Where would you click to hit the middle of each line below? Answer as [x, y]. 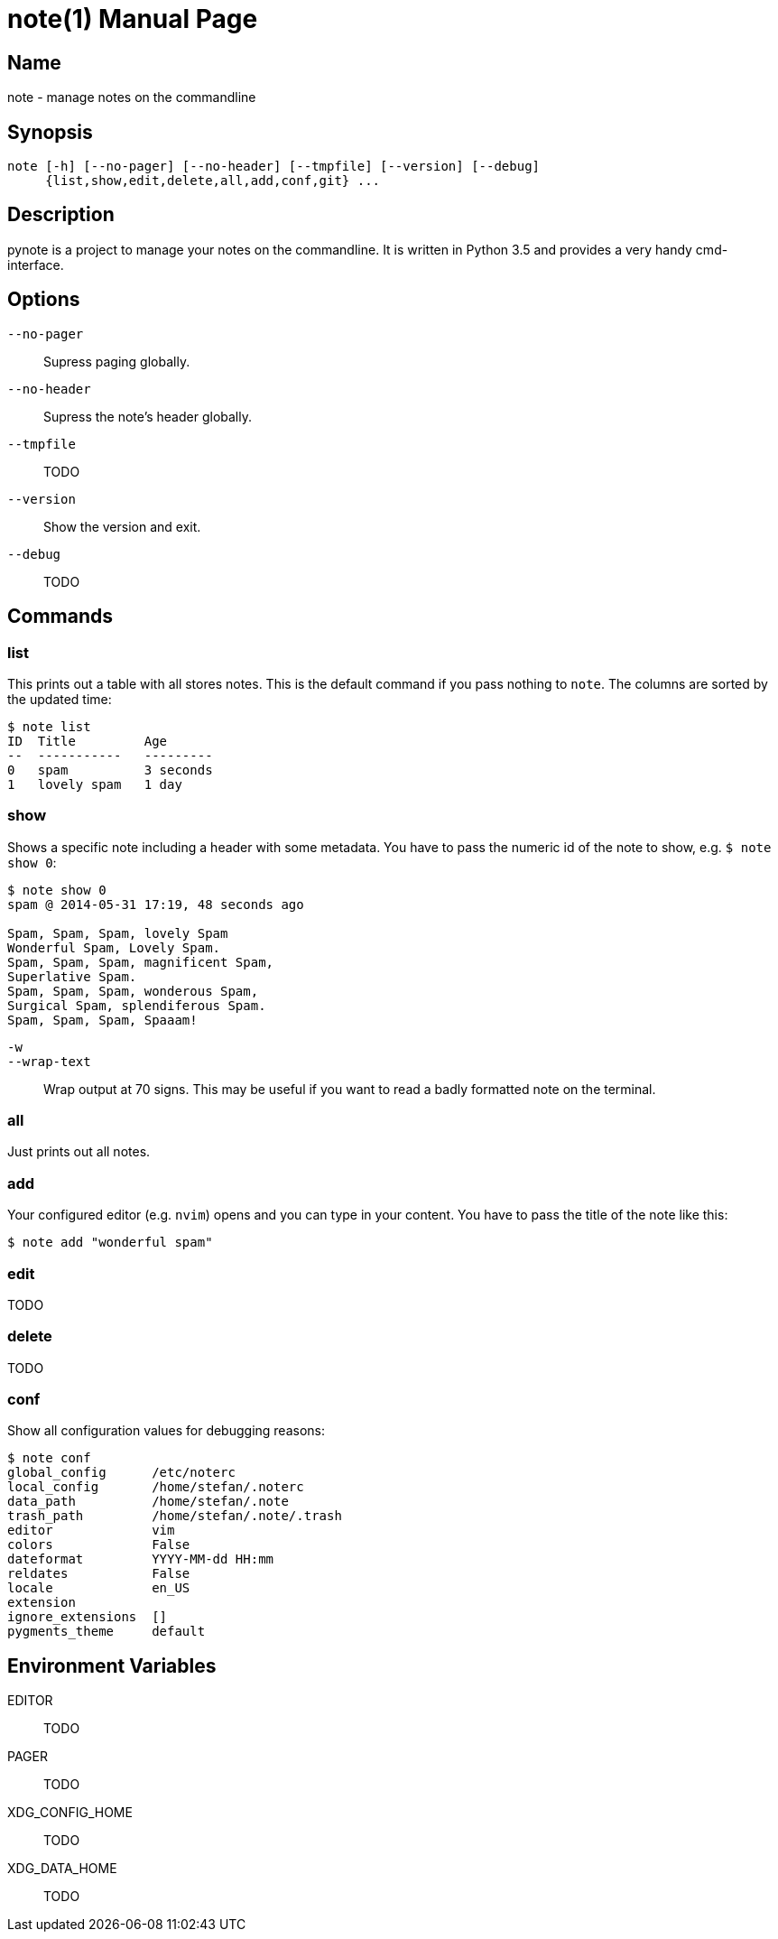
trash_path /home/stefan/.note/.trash [175, 1516]
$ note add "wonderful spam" [110, 1243]
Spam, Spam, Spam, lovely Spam [118, 933]
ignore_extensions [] [88, 1617]
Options [44, 300]
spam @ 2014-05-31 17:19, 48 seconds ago [156, 904]
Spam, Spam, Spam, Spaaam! [102, 1020]
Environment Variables [112, 1665]
